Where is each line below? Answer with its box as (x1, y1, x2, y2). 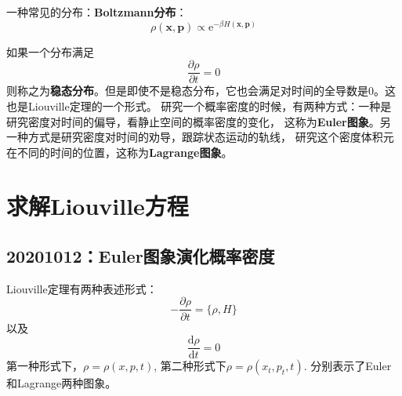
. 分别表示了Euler (303, 358, 392, 374)
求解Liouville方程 (6, 190, 189, 222)
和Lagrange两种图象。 (6, 375, 117, 391)
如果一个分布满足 (6, 43, 94, 60)
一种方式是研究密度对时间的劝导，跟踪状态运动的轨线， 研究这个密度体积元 (6, 129, 394, 145)
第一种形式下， (6, 358, 83, 374)
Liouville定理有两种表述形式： (6, 280, 158, 296)
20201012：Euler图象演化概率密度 (6, 244, 275, 268)
